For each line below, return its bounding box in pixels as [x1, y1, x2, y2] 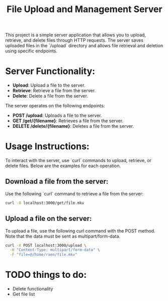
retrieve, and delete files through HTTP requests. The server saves [5, 37, 143, 43]
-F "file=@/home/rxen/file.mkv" [10, 252, 78, 257]
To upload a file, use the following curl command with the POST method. [5, 228, 155, 234]
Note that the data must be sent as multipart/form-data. [5, 233, 121, 239]
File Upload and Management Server [7, 4, 162, 15]
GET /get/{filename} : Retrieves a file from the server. [12, 118, 124, 124]
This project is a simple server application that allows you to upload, [5, 32, 146, 38]
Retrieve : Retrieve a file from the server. [12, 88, 96, 94]
